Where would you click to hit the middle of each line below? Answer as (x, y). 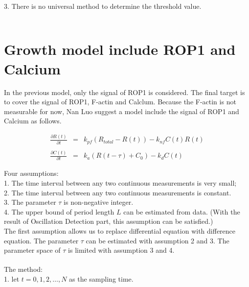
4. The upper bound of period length (59, 211)
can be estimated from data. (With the (182, 211)
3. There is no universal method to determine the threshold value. (103, 6)
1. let (12, 279)
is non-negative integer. (99, 202)
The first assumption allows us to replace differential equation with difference (120, 231)
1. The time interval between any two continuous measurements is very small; (120, 183)
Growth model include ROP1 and (120, 49)
